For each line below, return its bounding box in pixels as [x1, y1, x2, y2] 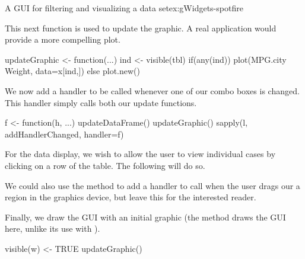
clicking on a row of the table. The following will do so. [5, 159, 205, 171]
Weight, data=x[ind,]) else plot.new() [5, 65, 141, 77]
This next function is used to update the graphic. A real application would [5, 21, 277, 34]
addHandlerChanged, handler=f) [5, 127, 124, 140]
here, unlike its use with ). [5, 222, 100, 235]
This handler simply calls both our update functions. [5, 96, 197, 108]
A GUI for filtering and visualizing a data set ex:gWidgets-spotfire [5, 2, 243, 14]
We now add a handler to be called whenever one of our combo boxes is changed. [5, 84, 300, 97]
